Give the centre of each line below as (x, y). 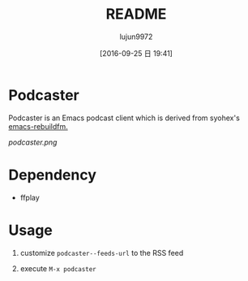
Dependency (53, 175)
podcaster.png (33, 142)
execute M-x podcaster (58, 268)
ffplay (30, 197)
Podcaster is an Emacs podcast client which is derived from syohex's (124, 118)
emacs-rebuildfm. (38, 126)
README (136, 14)
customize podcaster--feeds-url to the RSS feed (102, 253)
